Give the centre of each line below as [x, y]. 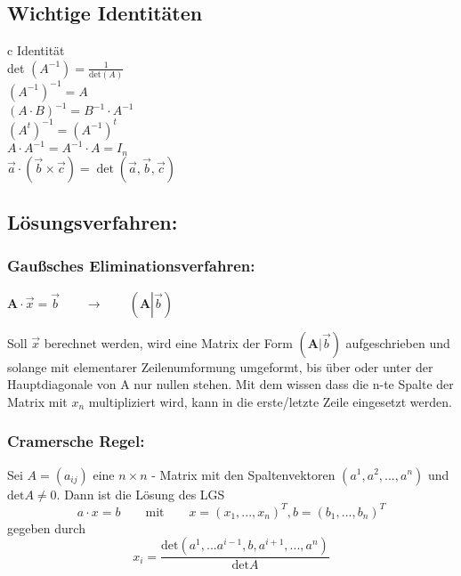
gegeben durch [46, 527]
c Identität [36, 50]
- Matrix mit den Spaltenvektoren [243, 474]
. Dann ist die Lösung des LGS [141, 494]
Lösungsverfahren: [93, 221]
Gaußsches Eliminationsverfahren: [131, 266]
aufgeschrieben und [398, 342]
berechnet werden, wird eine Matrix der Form [168, 342]
